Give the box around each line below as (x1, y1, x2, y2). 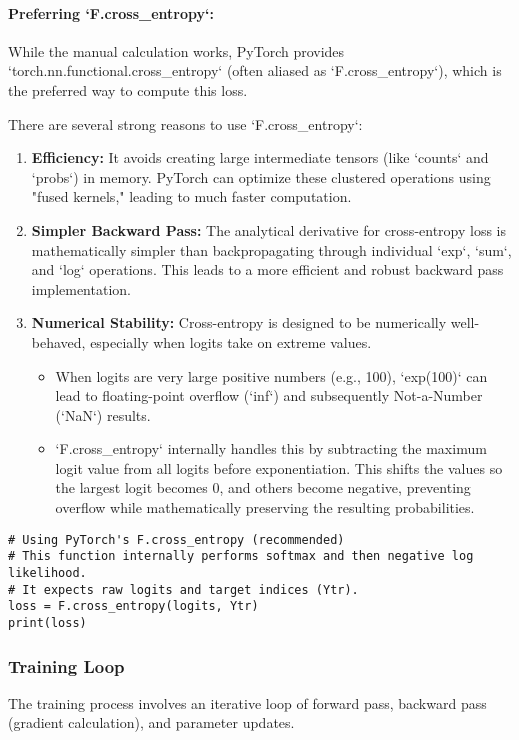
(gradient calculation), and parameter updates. (8, 712, 295, 733)
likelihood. (8, 565, 87, 580)
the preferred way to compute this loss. (8, 79, 248, 100)
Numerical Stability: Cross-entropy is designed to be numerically (31, 312, 447, 333)
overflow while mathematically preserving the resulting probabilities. (55, 497, 475, 518)
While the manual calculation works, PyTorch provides (8, 40, 345, 61)
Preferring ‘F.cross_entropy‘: (8, 2, 214, 23)
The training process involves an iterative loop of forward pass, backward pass (8, 692, 487, 713)
